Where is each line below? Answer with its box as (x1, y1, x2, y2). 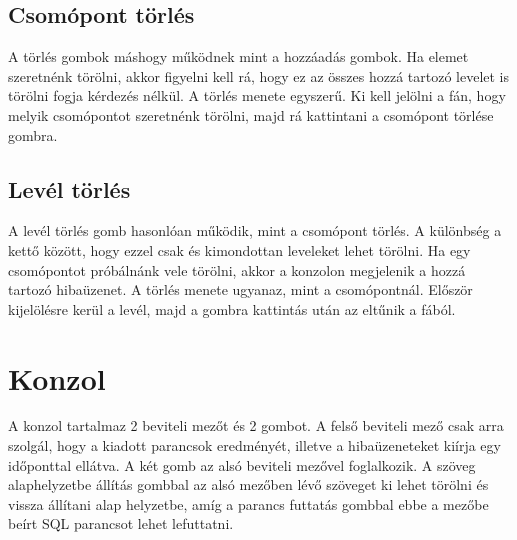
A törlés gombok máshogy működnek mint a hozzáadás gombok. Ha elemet (8, 46, 469, 67)
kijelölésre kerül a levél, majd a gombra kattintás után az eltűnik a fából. (8, 298, 456, 319)
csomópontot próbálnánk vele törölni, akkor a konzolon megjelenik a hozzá (8, 259, 466, 280)
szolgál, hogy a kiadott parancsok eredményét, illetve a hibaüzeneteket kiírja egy (8, 435, 501, 456)
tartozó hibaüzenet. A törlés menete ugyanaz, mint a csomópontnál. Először (8, 279, 473, 300)
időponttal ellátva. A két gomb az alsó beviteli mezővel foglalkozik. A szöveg (8, 454, 476, 475)
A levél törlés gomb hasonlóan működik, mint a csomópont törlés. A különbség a (8, 220, 502, 241)
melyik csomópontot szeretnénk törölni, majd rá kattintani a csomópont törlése (8, 104, 494, 125)
